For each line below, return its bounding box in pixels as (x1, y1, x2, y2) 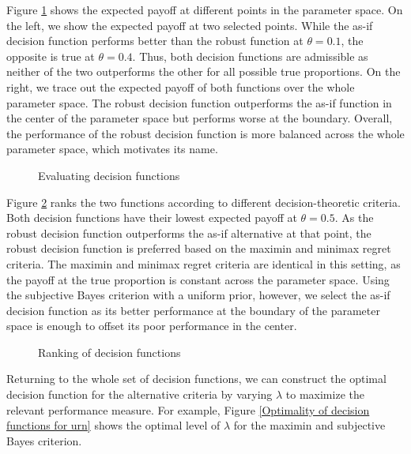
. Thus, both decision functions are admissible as (132, 47, 368, 64)
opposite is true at (6, 47, 95, 64)
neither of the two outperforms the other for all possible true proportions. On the (6, 63, 401, 80)
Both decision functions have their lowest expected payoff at (6, 209, 297, 226)
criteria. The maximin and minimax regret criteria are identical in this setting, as (6, 255, 401, 272)
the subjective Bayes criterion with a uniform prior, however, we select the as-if (6, 287, 390, 303)
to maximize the (285, 386, 364, 403)
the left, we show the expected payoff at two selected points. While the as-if (6, 17, 373, 33)
